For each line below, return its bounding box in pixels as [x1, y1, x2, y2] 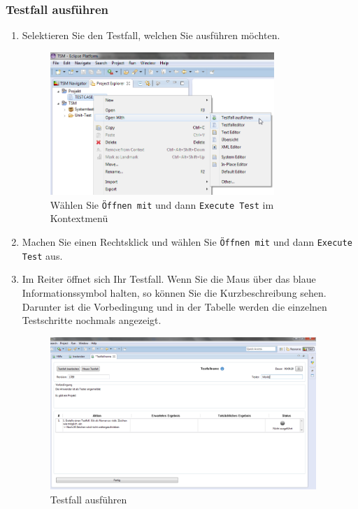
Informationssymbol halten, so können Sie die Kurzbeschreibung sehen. [22, 285, 327, 300]
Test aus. [22, 248, 63, 263]
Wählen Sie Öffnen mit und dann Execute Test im [50, 197, 274, 212]
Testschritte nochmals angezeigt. [22, 313, 162, 327]
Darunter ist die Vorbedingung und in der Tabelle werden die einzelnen [22, 299, 327, 313]
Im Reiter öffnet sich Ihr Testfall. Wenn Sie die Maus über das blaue [22, 272, 316, 286]
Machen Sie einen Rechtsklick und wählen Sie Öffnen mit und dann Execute [22, 235, 352, 249]
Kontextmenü [50, 211, 108, 226]
